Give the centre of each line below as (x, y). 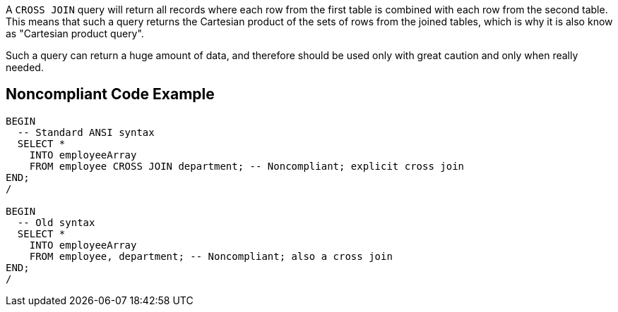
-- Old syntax (56, 222)
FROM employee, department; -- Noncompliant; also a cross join (211, 256)
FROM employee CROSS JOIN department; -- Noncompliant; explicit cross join (247, 166)
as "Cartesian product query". (75, 33)
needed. (25, 67)
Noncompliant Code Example (110, 94)
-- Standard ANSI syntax (86, 132)
